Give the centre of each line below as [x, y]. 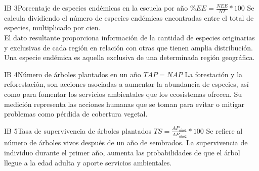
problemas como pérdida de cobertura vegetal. [76, 114]
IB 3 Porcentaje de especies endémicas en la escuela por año [96, 8]
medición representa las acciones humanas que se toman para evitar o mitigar [124, 104]
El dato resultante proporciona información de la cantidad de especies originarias [129, 38]
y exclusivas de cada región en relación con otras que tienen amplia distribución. [129, 47]
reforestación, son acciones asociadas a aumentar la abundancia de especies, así [126, 84]
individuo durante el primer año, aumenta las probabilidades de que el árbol [122, 152]
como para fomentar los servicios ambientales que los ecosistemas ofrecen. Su [123, 94]
